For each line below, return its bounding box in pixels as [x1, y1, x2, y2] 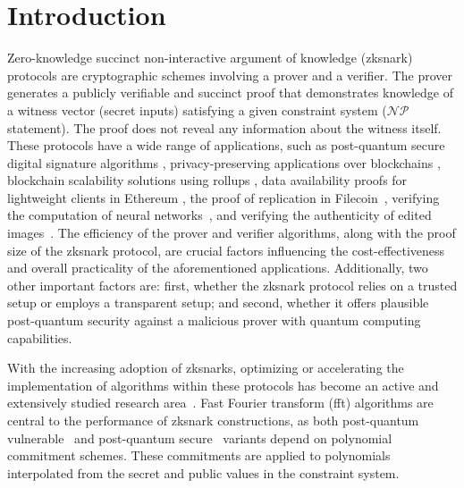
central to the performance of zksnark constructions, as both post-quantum [7, 411, 419, 429]
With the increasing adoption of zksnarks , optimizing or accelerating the [7, 358, 404, 377]
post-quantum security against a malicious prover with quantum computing [7, 311, 421, 330]
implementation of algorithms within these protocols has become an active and [7, 375, 439, 394]
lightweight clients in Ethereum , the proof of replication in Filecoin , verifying [7, 188, 440, 206]
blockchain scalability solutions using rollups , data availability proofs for [7, 171, 408, 189]
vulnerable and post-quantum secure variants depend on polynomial [7, 428, 392, 447]
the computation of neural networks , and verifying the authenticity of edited [7, 206, 432, 224]
